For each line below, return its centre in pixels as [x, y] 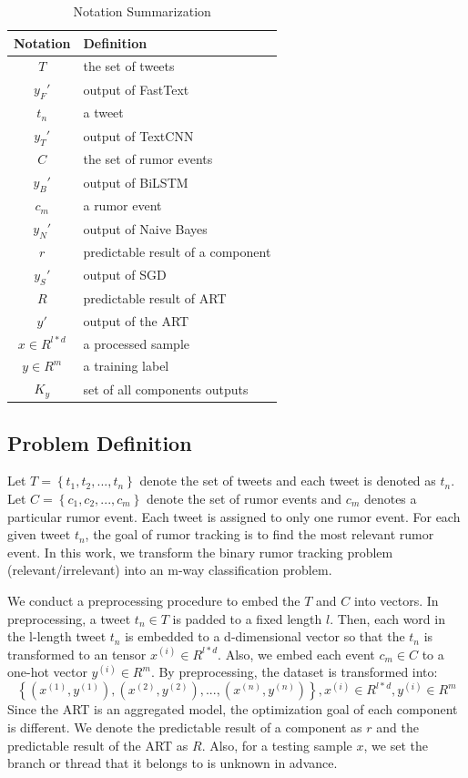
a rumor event [122, 205]
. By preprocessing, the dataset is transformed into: [294, 672]
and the [397, 727]
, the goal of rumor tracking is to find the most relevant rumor [259, 534]
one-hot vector [47, 672]
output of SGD [125, 275]
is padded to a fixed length [247, 618]
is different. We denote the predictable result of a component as [185, 727]
